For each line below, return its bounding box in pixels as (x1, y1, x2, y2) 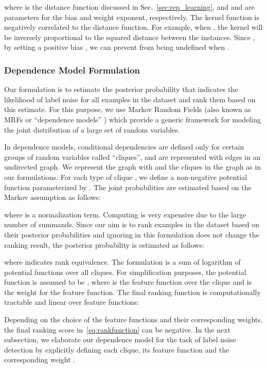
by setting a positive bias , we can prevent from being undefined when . (4, 42, 229, 52)
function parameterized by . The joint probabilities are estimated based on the (4, 181, 252, 192)
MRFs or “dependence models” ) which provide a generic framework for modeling (4, 114, 261, 124)
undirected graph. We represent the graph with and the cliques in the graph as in (4, 161, 261, 172)
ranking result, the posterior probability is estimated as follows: (4, 239, 204, 250)
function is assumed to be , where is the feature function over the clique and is (4, 277, 252, 287)
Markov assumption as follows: (4, 192, 101, 203)
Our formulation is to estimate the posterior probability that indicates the (4, 84, 238, 95)
